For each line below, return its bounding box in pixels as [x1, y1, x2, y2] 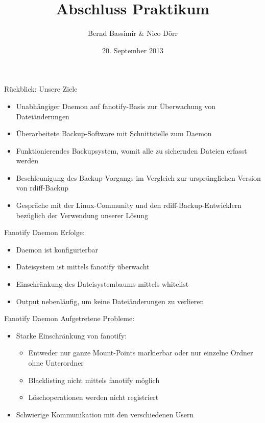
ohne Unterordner [28, 357, 84, 368]
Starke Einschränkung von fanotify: [16, 330, 127, 341]
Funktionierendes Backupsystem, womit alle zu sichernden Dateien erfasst [16, 145, 247, 156]
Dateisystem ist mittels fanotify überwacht [16, 261, 150, 272]
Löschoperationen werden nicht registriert [28, 392, 159, 403]
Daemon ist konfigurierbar [16, 244, 99, 255]
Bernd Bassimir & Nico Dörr [88, 28, 178, 38]
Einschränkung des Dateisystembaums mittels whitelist [16, 279, 189, 289]
